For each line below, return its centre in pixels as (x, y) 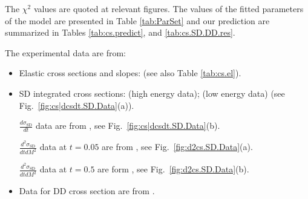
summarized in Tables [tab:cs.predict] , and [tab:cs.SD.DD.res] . (120, 32)
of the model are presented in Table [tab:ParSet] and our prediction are (137, 20)
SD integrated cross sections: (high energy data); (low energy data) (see (152, 93)
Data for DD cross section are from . (87, 191)
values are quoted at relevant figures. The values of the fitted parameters (169, 8)
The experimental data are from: (66, 52)
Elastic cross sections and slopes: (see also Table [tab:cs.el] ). (130, 73)
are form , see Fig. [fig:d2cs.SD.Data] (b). (173, 169)
